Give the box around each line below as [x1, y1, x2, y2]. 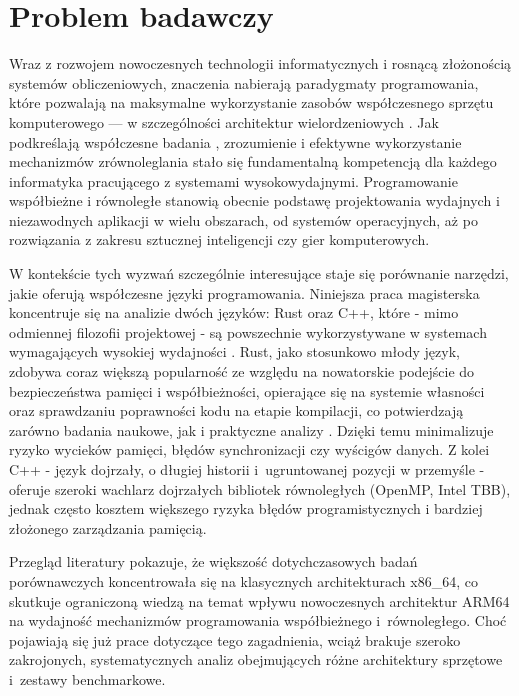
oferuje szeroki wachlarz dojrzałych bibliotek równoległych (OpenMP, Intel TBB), [9, 478, 511, 499]
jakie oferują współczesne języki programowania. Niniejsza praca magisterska [9, 282, 480, 303]
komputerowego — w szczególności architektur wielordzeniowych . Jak [9, 111, 439, 132]
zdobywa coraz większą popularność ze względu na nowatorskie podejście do [9, 361, 475, 382]
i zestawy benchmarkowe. [9, 668, 166, 689]
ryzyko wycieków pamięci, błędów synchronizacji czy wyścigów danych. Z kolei [9, 439, 490, 460]
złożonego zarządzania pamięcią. [9, 517, 207, 538]
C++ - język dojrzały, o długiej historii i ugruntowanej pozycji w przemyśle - [9, 459, 485, 479]
